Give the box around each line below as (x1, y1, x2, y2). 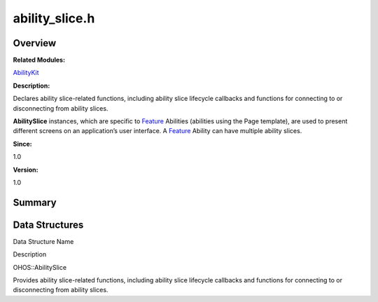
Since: (13, 139, 32, 148)
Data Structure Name (13, 237, 74, 245)
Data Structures (13, 219, 84, 231)
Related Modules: (13, 56, 66, 64)
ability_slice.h (13, 11, 95, 26)
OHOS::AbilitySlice (13, 263, 66, 271)
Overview (13, 37, 57, 49)
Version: (13, 165, 38, 174)
